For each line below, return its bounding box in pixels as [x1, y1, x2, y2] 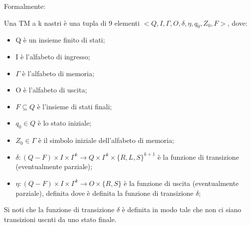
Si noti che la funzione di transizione [4, 204, 115, 215]
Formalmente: [4, 1, 45, 11]
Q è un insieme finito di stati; [15, 35, 105, 45]
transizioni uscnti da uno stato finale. [4, 214, 117, 224]
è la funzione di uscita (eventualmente [124, 178, 239, 188]
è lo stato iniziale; [38, 118, 91, 128]
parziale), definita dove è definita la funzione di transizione [15, 187, 194, 198]
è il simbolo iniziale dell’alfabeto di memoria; [38, 135, 174, 145]
